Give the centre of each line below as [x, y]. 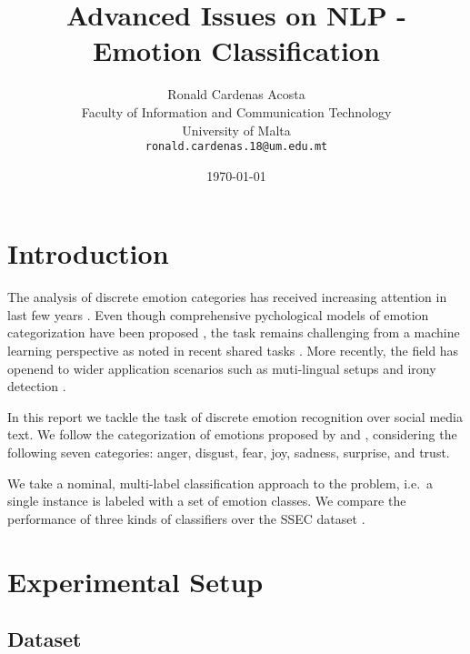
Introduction [88, 253]
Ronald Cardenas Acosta [236, 94]
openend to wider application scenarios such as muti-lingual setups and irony [222, 368]
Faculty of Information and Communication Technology [236, 111]
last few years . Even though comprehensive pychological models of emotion [218, 314]
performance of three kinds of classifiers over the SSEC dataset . [186, 518]
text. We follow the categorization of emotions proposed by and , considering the [232, 434]
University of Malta [236, 130]
